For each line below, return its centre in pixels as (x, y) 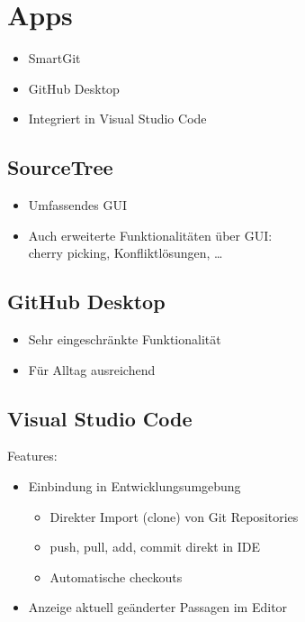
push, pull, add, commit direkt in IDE (155, 547)
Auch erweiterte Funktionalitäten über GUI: (150, 235)
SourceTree (60, 167)
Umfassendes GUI (77, 205)
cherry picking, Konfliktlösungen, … (126, 253)
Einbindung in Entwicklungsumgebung (135, 486)
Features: (32, 456)
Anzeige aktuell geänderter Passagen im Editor (158, 607)
